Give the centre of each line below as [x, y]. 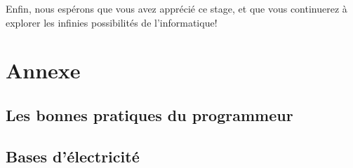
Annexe [43, 70]
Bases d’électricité [73, 156]
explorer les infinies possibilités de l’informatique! [112, 22]
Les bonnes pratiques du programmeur [149, 114]
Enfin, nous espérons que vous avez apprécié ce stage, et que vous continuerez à [176, 8]
